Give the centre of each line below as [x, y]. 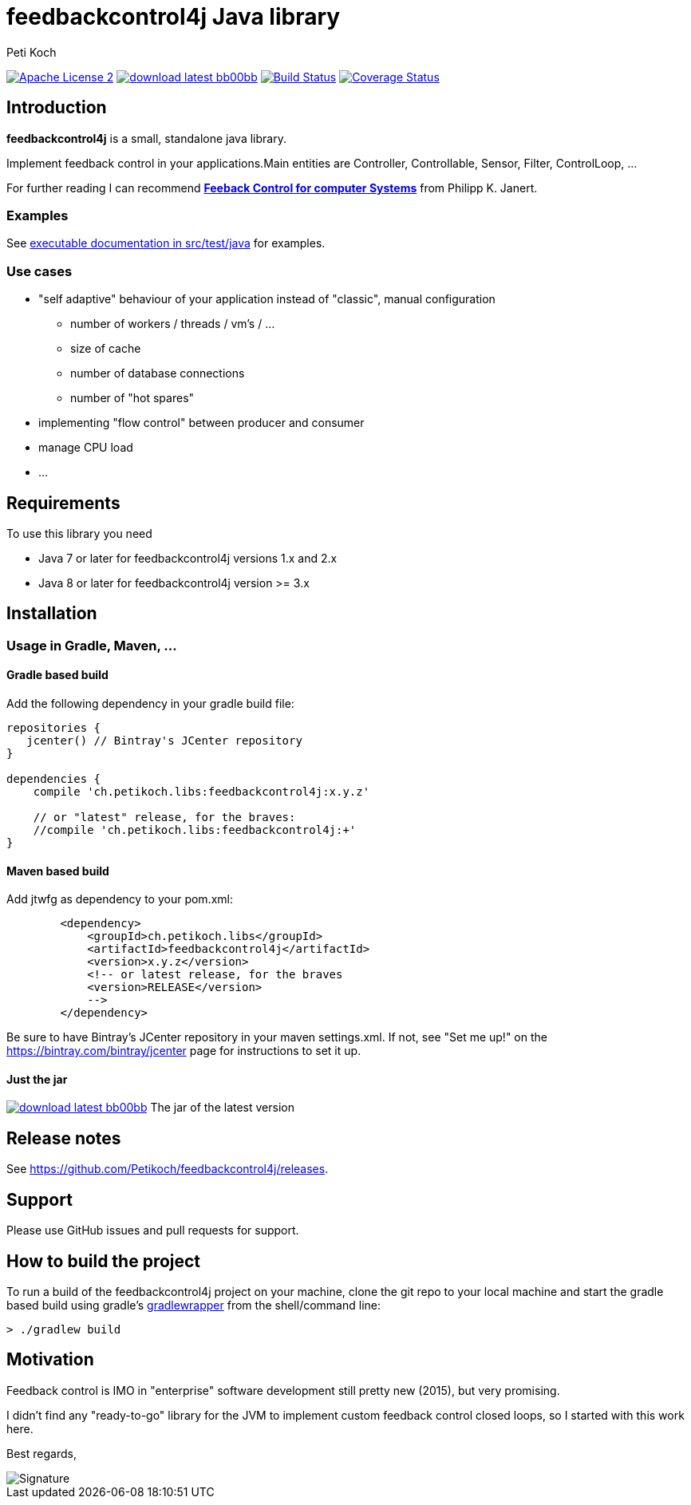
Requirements [63, 503]
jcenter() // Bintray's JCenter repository [164, 741]
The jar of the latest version [222, 1108]
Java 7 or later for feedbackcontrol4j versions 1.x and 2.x [188, 558]
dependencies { [54, 779]
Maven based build [58, 871]
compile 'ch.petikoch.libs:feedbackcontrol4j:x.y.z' [201, 792]
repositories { [54, 728]
